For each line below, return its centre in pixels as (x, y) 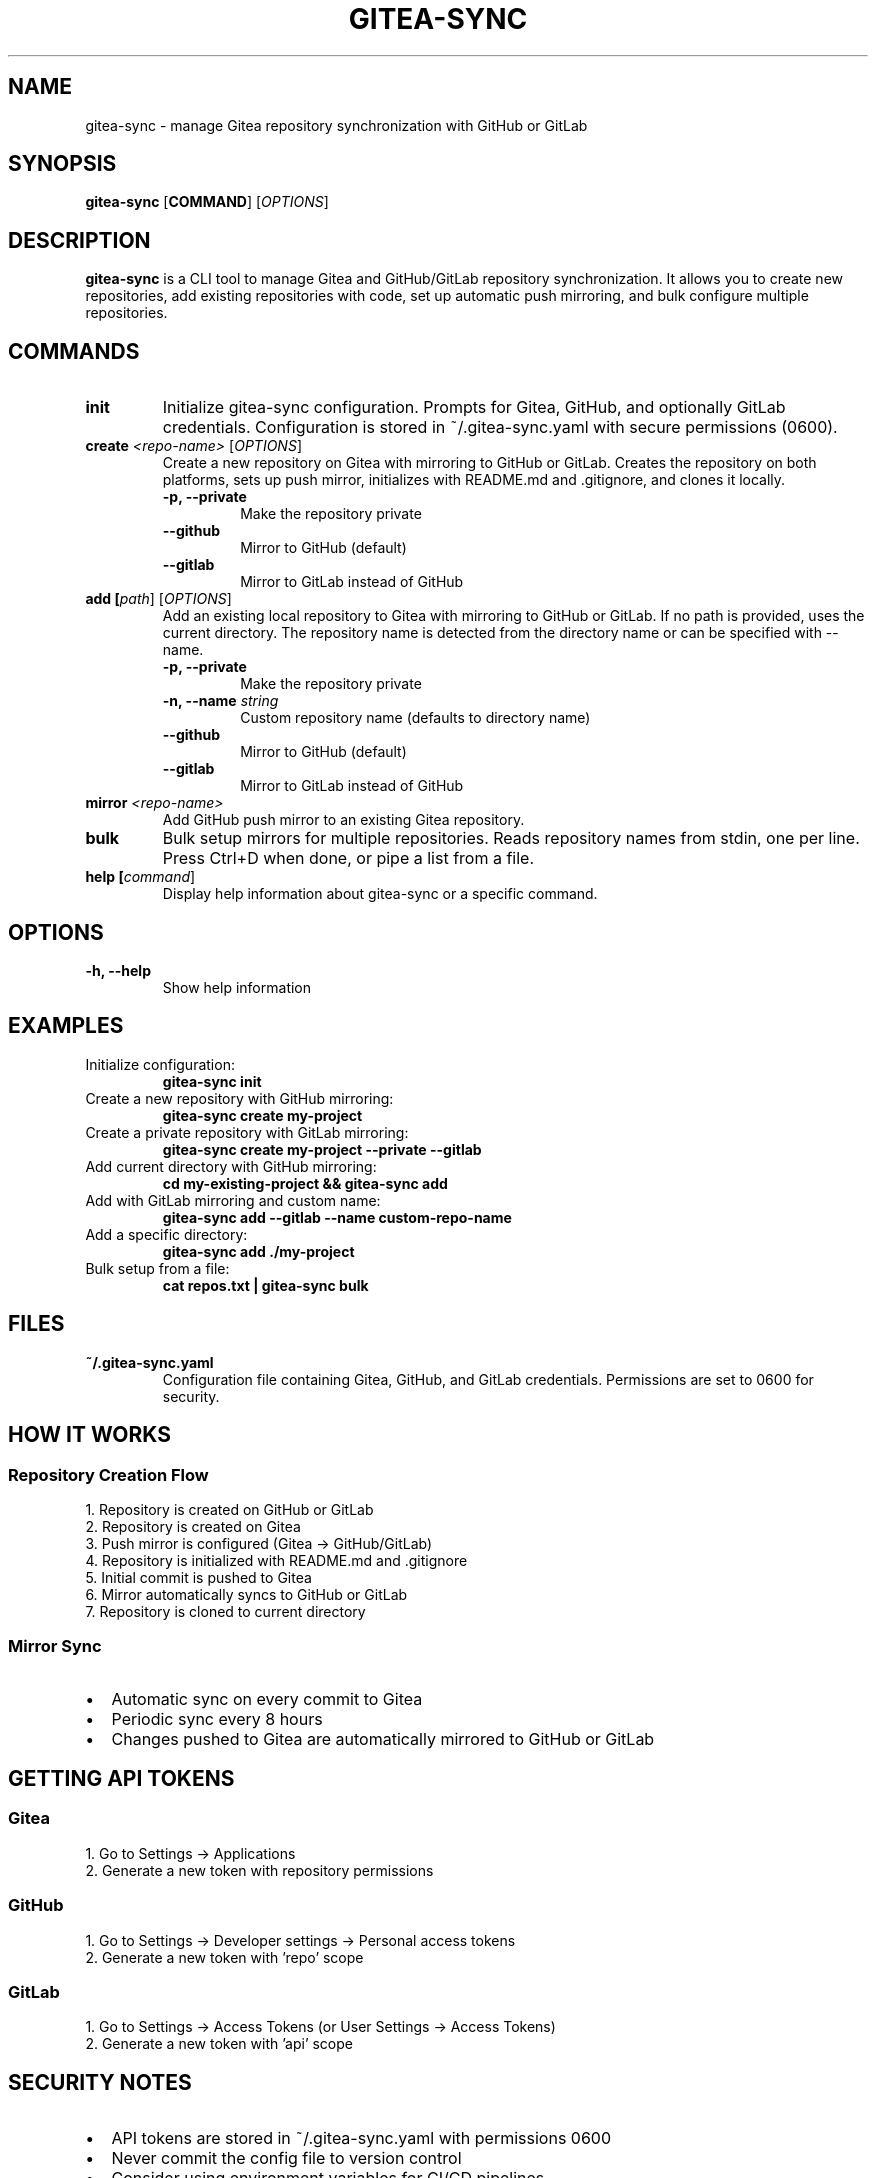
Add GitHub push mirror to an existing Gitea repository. (343, 820)
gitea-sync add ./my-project (258, 1251)
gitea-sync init (212, 1081)
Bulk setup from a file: (157, 1268)
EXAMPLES (66, 1026)
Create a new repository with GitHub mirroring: (239, 1098)
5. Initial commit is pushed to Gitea (198, 1577)
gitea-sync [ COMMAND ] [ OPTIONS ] (207, 202)
